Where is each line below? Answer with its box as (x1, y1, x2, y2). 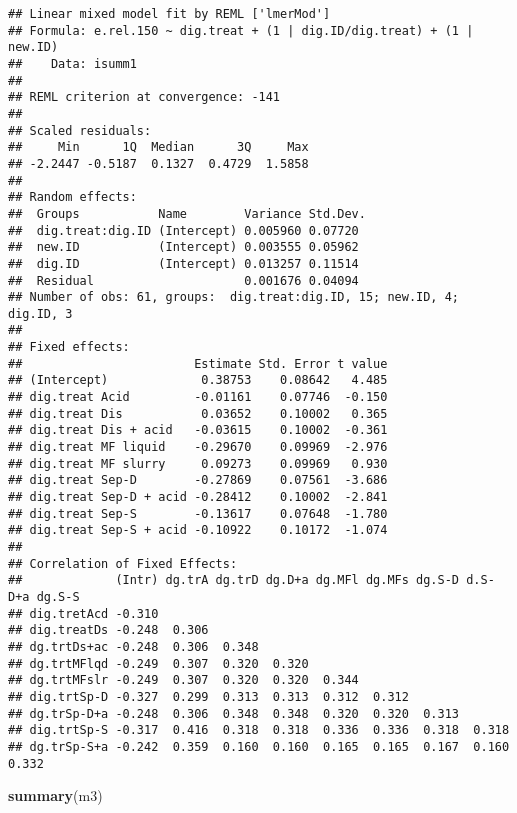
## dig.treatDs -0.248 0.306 (8, 623, 209, 638)
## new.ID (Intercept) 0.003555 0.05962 (8, 240, 359, 255)
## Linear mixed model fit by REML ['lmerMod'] (8, 7, 331, 21)
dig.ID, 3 (8, 306, 73, 321)
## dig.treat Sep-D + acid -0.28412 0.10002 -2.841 (8, 490, 388, 505)
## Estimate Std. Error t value (8, 356, 388, 371)
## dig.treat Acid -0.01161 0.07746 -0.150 (8, 390, 388, 405)
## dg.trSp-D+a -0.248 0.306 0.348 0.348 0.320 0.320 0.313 (8, 706, 460, 721)
